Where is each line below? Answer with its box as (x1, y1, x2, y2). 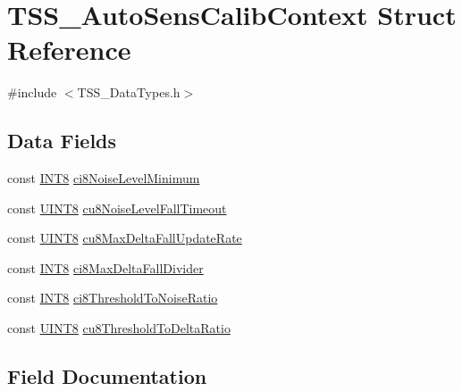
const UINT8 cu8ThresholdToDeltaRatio (7, 319, 231, 337)
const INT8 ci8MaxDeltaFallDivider (7, 258, 204, 277)
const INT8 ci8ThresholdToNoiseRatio (7, 288, 218, 307)
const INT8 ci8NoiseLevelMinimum (7, 169, 200, 187)
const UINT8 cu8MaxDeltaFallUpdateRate (7, 229, 242, 247)
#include (7, 83, 57, 102)
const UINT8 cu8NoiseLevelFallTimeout (7, 198, 227, 217)
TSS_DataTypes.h (77, 83, 181, 102)
